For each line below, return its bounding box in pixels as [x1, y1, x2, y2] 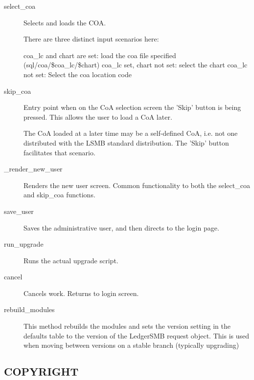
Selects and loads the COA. [23, 17, 106, 27]
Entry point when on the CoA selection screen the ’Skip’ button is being [23, 102, 241, 112]
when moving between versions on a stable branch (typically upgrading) [23, 340, 239, 350]
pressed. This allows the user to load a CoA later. [23, 111, 172, 122]
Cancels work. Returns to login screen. [23, 288, 139, 298]
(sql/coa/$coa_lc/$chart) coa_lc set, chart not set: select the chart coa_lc [23, 60, 248, 70]
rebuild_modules [4, 304, 55, 315]
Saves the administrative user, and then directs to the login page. [23, 222, 219, 232]
